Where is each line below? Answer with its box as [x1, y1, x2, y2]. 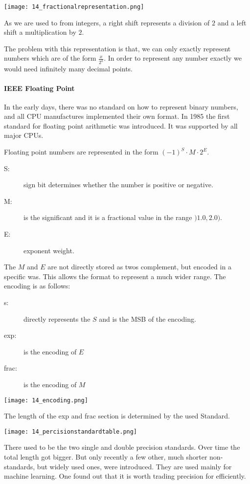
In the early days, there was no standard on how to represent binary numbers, [4, 101, 238, 111]
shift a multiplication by [4, 27, 76, 37]
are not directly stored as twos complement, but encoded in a [47, 262, 231, 272]
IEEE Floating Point [4, 83, 75, 93]
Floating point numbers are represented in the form [4, 147, 159, 157]
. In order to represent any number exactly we [104, 53, 242, 63]
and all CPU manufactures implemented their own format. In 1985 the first [4, 111, 230, 121]
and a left [217, 17, 247, 27]
